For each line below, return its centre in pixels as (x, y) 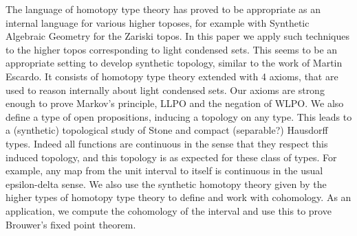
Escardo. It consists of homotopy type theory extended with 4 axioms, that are (172, 76)
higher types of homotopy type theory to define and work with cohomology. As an (178, 197)
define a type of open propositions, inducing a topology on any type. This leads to (179, 116)
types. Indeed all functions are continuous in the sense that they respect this (167, 143)
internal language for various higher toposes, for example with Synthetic (158, 22)
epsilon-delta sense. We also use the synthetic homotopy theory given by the (166, 184)
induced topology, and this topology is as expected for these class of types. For (171, 157)
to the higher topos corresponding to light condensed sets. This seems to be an (172, 49)
